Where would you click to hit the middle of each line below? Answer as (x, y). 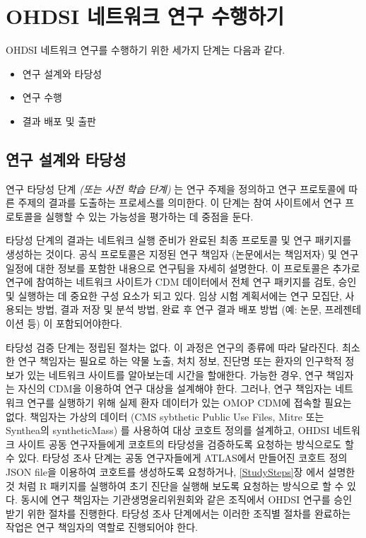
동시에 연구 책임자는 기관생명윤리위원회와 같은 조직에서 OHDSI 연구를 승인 (187, 499)
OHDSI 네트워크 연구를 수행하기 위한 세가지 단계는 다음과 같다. (146, 50)
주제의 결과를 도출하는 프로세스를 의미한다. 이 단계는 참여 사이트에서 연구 (180, 203)
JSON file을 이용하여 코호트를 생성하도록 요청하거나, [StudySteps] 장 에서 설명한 (181, 471)
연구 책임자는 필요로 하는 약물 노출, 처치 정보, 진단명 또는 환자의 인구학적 (180, 361)
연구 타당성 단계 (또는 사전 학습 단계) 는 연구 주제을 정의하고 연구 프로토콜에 (176, 188)
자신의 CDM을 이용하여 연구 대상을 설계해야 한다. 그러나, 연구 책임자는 (175, 388)
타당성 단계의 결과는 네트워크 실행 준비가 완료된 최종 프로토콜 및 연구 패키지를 (179, 240)
